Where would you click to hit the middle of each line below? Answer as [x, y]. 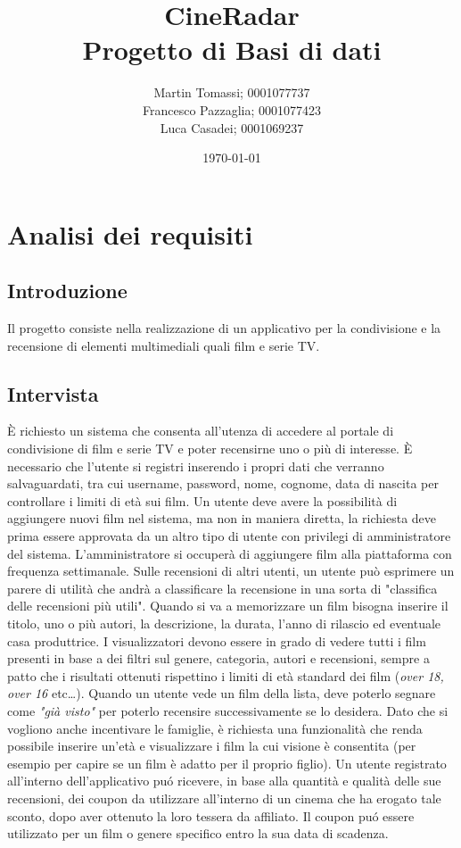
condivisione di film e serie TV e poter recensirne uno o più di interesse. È [210, 449]
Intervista [53, 393]
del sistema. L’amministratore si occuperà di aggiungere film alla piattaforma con [230, 553]
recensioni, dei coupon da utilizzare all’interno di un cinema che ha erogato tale [224, 798]
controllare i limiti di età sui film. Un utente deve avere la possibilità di [202, 500]
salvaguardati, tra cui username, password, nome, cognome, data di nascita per [223, 483]
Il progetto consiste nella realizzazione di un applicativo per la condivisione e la [224, 328]
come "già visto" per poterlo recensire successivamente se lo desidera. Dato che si [228, 710]
